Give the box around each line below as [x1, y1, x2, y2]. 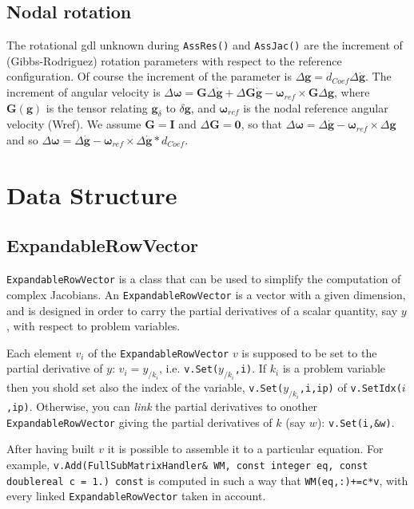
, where [334, 84, 370, 101]
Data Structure [6, 178, 177, 211]
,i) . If [234, 360, 267, 377]
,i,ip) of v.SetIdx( [299, 379, 402, 396]
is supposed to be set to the [241, 344, 377, 361]
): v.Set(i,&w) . [316, 413, 395, 430]
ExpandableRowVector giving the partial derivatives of [6, 413, 273, 430]
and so [6, 132, 38, 148]
